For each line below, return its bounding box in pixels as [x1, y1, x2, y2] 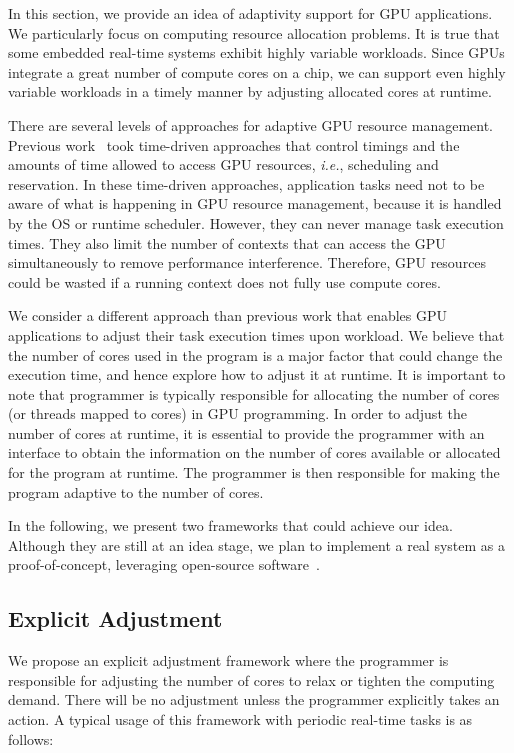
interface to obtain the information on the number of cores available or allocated [8, 442, 501, 463]
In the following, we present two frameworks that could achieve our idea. [8, 515, 453, 536]
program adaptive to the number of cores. [8, 481, 264, 502]
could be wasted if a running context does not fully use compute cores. [8, 271, 441, 292]
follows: [8, 728, 54, 749]
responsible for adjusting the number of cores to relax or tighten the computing [8, 669, 495, 690]
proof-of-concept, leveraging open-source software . [8, 554, 320, 575]
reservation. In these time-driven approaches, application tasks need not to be [8, 173, 485, 194]
